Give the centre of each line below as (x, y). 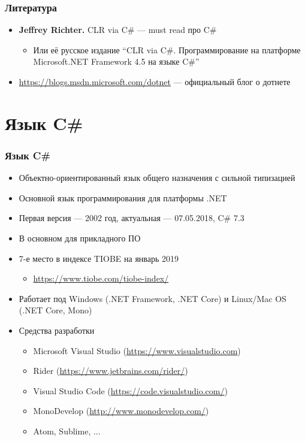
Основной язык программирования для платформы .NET (123, 197)
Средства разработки (57, 330)
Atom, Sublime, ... (67, 431)
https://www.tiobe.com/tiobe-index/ (101, 278)
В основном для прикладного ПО (80, 238)
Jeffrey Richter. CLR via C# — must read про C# (118, 30)
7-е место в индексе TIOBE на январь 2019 (99, 258)
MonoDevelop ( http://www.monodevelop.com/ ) (121, 411)
